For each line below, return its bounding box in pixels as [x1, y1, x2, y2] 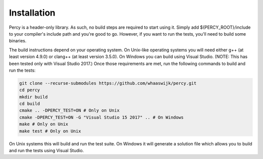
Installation [9, 7, 56, 18]
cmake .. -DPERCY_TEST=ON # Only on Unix [19, 108, 120, 113]
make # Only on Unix [19, 121, 68, 127]
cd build [19, 101, 40, 107]
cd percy [19, 87, 40, 93]
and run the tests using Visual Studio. [9, 147, 84, 153]
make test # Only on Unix [19, 128, 81, 134]
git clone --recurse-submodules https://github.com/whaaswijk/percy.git [19, 80, 197, 86]
